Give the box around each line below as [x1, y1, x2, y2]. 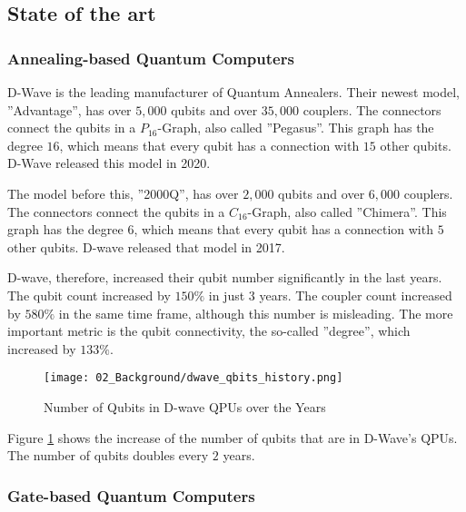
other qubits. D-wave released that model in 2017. [7, 237, 285, 256]
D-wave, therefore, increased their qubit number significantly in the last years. [7, 268, 442, 287]
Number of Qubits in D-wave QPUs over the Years [44, 397, 326, 416]
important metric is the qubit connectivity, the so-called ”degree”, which [7, 321, 411, 340]
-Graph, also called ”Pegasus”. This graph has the [157, 118, 434, 137]
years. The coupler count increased [259, 285, 452, 304]
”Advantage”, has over [7, 100, 132, 119]
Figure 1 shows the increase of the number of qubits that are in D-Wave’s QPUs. [7, 428, 458, 447]
